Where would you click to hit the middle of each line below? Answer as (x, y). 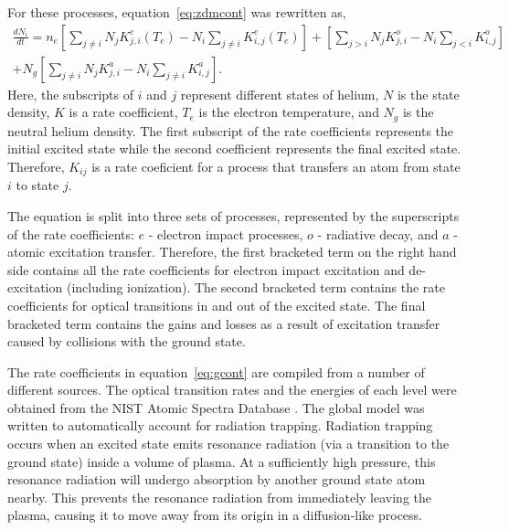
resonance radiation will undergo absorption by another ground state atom (217, 479)
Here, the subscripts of (70, 94)
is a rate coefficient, (123, 112)
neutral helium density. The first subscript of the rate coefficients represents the (231, 130)
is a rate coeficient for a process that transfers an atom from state (276, 166)
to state (37, 185)
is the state (428, 94)
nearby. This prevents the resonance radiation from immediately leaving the (219, 497)
